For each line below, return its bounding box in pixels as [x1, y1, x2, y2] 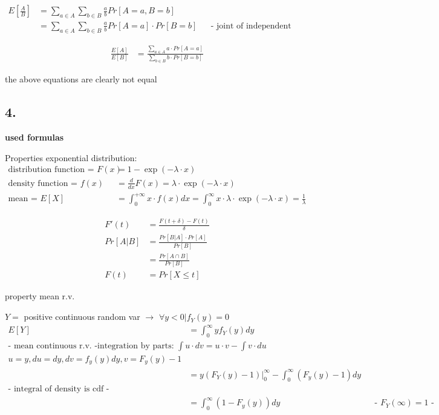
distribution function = [8, 165, 94, 174]
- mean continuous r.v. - [8, 341, 98, 350]
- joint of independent [210, 21, 291, 30]
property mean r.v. [5, 290, 75, 302]
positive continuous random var [24, 310, 140, 323]
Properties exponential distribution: [5, 151, 137, 164]
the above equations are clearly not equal [5, 73, 157, 85]
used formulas [5, 131, 64, 144]
